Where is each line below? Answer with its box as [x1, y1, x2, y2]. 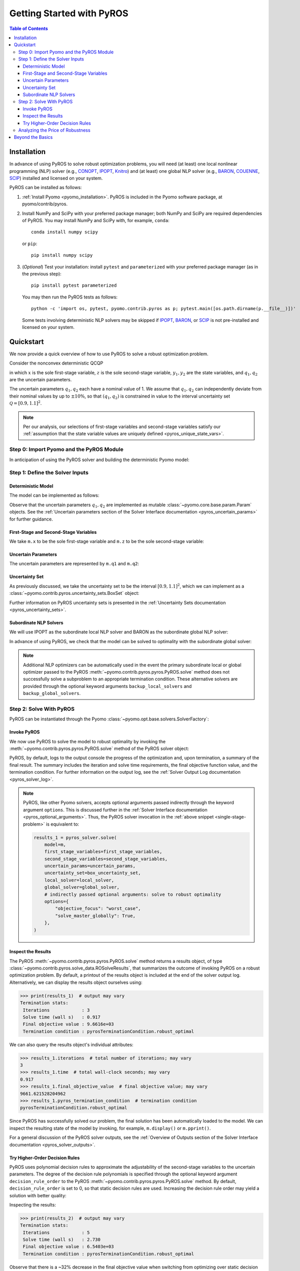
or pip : [22, 240, 38, 247]
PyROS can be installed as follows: [9, 185, 82, 191]
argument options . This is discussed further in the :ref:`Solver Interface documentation [23, 806, 208, 813]
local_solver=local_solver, [44, 877, 114, 883]
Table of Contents [9, 25, 48, 32]
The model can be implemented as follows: [9, 492, 99, 498]
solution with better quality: [9, 1192, 67, 1198]
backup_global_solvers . [23, 690, 81, 697]
